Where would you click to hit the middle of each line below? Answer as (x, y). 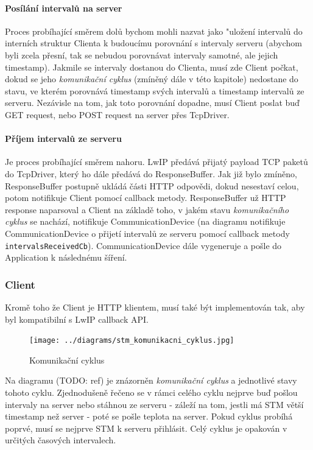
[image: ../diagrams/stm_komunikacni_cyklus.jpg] (132, 341)
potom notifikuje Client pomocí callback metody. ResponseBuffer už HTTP (146, 198)
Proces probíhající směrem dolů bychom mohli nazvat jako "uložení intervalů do (154, 31)
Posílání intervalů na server (64, 8)
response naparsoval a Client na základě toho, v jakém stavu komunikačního (147, 209)
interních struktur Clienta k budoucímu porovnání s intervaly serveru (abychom (153, 43)
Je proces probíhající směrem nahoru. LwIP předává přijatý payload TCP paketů (156, 162)
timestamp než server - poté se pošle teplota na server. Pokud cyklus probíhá (149, 416)
